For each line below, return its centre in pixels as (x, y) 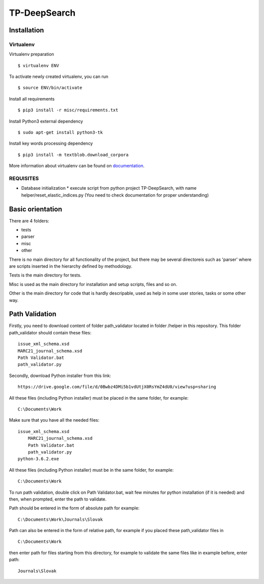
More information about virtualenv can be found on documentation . (77, 166)
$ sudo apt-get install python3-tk (60, 133)
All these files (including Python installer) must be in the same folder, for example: (91, 470)
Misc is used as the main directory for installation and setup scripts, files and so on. (93, 284)
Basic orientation (35, 209)
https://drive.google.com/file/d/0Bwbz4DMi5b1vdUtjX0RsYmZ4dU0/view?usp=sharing (117, 387)
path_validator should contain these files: (50, 332)
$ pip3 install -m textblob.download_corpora (73, 155)
